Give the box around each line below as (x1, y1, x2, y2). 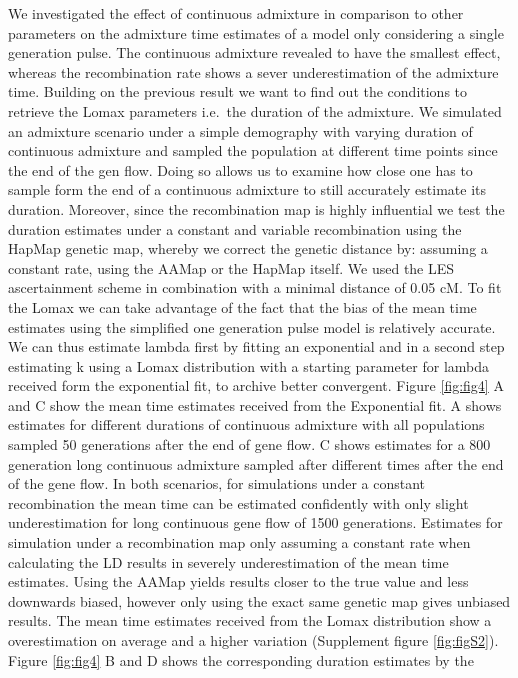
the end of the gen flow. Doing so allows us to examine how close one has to (8, 159, 473, 180)
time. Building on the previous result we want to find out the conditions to (8, 81, 468, 102)
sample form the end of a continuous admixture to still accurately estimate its (8, 179, 487, 200)
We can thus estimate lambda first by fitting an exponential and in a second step (8, 336, 505, 357)
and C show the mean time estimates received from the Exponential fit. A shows (8, 394, 502, 415)
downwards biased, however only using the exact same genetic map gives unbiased (8, 590, 511, 611)
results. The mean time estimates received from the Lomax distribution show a (8, 610, 492, 631)
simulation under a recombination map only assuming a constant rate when (8, 532, 471, 553)
